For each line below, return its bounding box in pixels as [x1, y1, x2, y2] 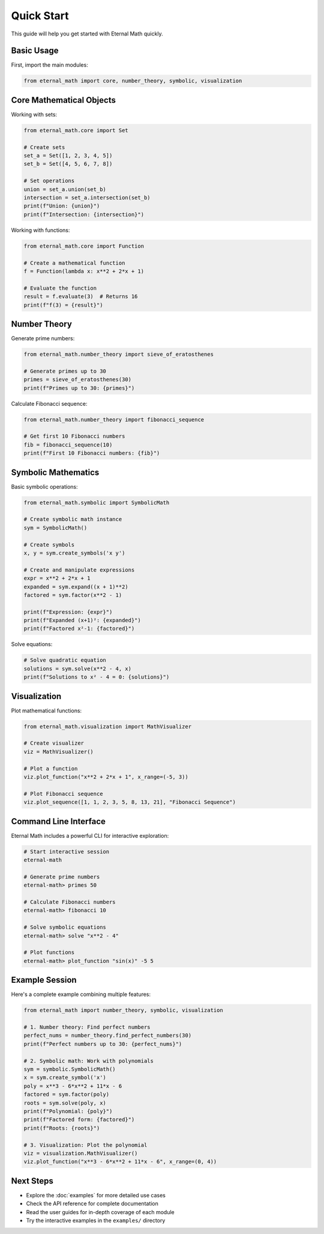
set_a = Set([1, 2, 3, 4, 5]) [23, 152, 113, 159]
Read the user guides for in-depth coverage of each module [26, 1208, 175, 1215]
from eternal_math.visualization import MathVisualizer [23, 723, 192, 730]
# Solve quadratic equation [23, 657, 106, 664]
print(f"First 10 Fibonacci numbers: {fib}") [23, 450, 160, 457]
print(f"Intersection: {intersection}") [23, 211, 144, 218]
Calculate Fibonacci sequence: [11, 400, 88, 407]
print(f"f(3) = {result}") [23, 301, 103, 308]
